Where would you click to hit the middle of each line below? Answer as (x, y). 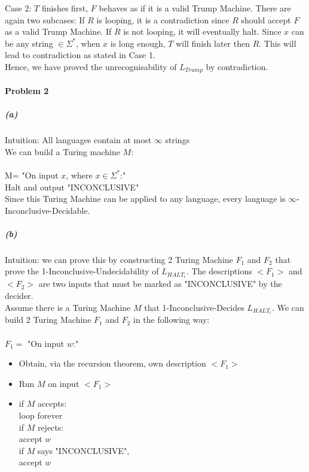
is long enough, (138, 43)
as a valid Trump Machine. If (58, 31)
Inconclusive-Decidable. (48, 210)
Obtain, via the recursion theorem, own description (112, 363)
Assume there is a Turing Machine (68, 307)
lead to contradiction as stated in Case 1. (80, 55)
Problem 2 (27, 91)
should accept (266, 19)
